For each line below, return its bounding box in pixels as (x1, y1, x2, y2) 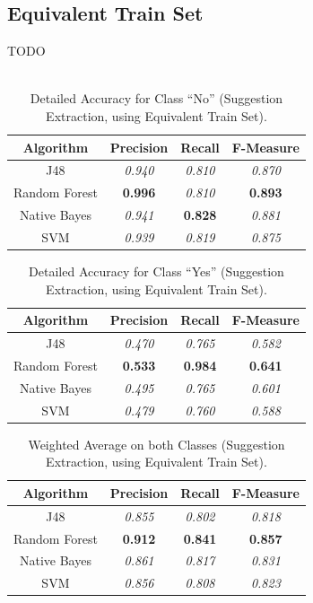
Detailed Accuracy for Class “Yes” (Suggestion (29, 262, 284, 281)
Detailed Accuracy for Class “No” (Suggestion (30, 89, 283, 108)
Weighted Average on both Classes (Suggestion (28, 434, 285, 453)
